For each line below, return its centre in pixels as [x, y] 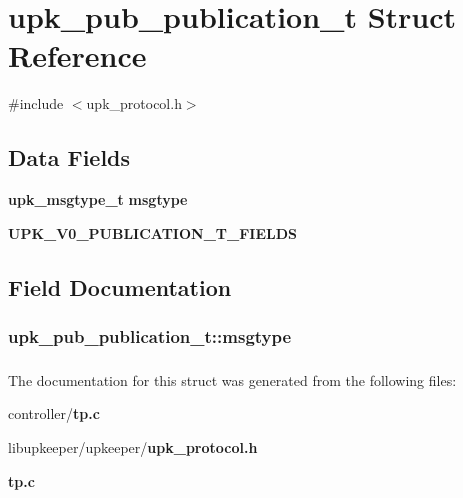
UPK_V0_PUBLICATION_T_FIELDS [152, 232]
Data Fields [69, 157]
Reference [77, 55]
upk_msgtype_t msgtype [98, 199]
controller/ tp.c [54, 413]
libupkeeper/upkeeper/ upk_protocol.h [133, 447]
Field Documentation [120, 286]
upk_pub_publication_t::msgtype [150, 336]
